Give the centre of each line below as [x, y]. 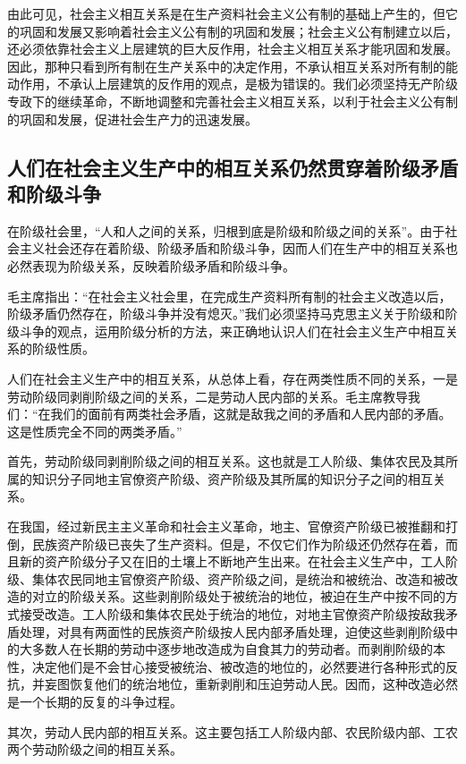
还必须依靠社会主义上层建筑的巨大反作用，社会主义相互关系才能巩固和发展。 [233, 49]
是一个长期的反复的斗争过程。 [95, 701]
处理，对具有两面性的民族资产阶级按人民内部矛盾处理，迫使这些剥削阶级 [232, 631]
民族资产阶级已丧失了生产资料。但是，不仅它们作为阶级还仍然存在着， [238, 543]
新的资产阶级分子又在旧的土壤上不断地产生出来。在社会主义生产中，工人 [232, 561]
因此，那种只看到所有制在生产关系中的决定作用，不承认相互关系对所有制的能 [233, 66]
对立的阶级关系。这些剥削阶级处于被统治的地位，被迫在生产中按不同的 [238, 596]
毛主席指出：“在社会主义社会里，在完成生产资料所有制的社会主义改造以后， [229, 296]
